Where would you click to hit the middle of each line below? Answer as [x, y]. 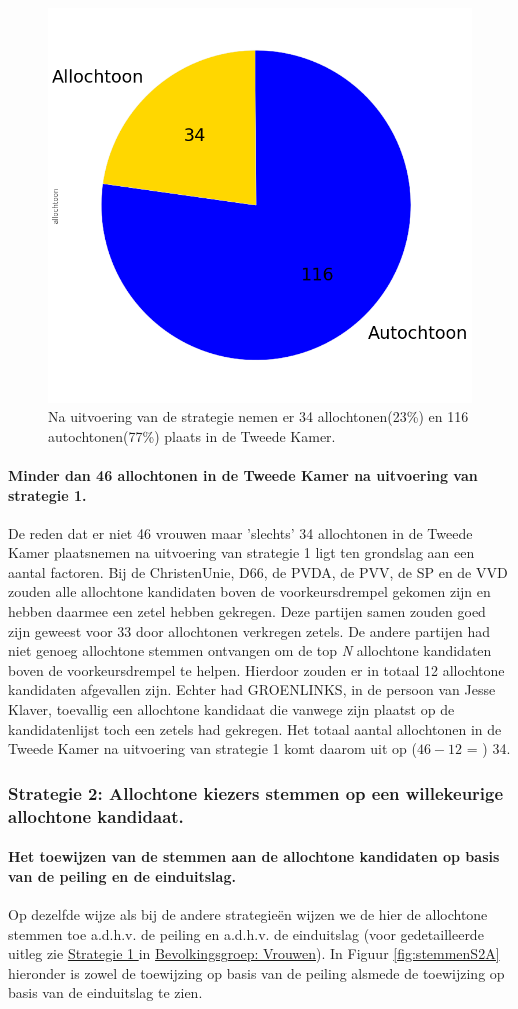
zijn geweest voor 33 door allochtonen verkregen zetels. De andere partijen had [249, 630]
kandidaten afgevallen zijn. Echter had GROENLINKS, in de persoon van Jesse [252, 689]
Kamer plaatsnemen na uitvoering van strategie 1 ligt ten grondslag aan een [241, 552]
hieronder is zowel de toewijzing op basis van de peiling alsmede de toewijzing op [256, 972]
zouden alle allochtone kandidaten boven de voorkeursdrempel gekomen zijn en [249, 591]
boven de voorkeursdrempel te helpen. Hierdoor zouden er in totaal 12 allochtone [256, 669]
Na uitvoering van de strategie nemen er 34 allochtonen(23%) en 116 [258, 416]
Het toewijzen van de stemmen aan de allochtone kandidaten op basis [254, 856]
